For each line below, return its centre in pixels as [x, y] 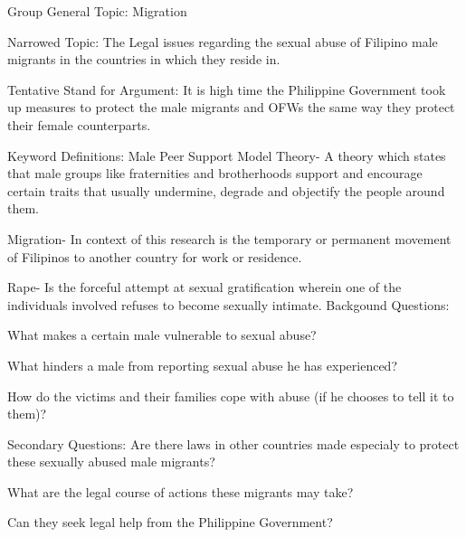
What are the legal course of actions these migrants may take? [181, 491]
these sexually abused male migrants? [111, 462]
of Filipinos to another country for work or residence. [155, 256]
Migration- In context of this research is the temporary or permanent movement [229, 238]
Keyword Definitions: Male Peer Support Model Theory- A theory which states [227, 155]
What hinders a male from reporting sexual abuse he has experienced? [203, 365]
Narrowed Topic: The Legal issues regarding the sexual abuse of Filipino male [223, 41]
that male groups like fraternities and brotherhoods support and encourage [215, 173]
